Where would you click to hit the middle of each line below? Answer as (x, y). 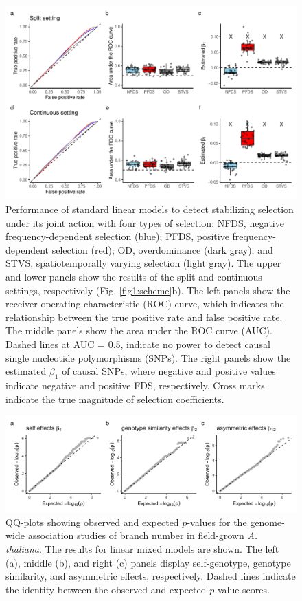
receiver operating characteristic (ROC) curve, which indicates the (145, 304)
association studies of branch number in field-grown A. (143, 535)
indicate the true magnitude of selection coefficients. (115, 398)
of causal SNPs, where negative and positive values (169, 371)
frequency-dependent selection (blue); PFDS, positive (117, 236)
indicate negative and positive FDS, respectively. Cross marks (135, 385)
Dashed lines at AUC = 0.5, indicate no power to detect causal (138, 343)
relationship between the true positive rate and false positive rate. (144, 317)
